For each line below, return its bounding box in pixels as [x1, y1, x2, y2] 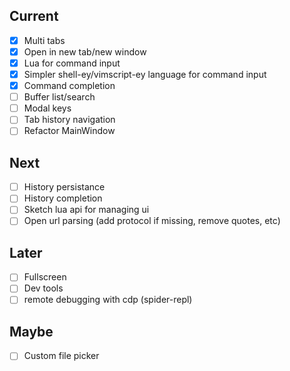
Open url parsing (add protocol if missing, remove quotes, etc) [23, 215, 281, 227]
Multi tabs [23, 34, 66, 46]
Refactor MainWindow [23, 125, 116, 137]
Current [9, 8, 59, 25]
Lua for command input [23, 57, 121, 69]
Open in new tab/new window [23, 45, 147, 58]
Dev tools [23, 282, 64, 294]
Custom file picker [23, 350, 100, 362]
